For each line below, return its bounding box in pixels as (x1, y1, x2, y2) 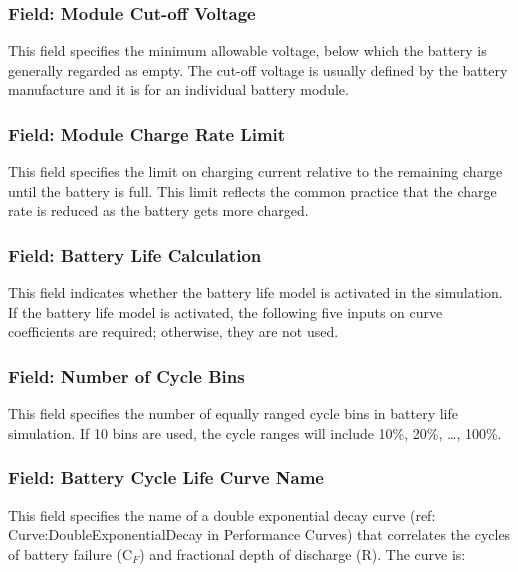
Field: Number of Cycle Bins (8, 363, 245, 388)
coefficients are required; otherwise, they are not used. (8, 321, 339, 342)
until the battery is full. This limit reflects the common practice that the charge (8, 180, 497, 201)
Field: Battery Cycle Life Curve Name (8, 465, 324, 490)
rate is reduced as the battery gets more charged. (8, 200, 309, 221)
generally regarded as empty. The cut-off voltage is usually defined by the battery (8, 59, 508, 80)
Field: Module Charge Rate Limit (8, 121, 286, 146)
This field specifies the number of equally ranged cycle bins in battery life (8, 403, 458, 424)
